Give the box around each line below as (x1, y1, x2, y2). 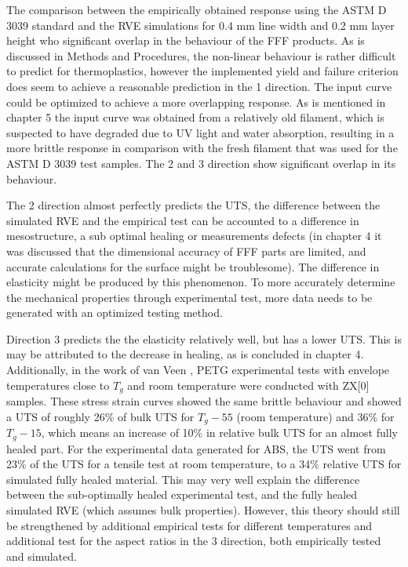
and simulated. (6, 547, 77, 564)
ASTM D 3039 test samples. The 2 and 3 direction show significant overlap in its (6, 154, 396, 171)
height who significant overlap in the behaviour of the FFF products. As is (6, 32, 365, 49)
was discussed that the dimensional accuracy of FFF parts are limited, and (6, 242, 366, 259)
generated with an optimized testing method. (6, 304, 223, 321)
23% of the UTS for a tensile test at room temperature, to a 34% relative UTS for (6, 456, 402, 472)
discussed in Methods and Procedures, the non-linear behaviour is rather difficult (6, 47, 396, 64)
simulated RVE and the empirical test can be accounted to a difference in (6, 212, 359, 228)
